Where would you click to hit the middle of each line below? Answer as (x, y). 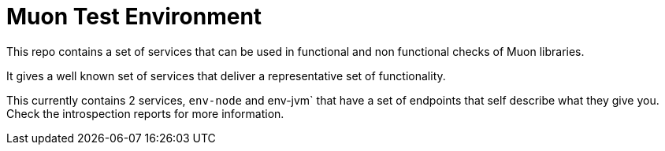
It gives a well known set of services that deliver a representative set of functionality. (226, 75)
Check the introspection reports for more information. (145, 113)
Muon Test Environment (134, 17)
